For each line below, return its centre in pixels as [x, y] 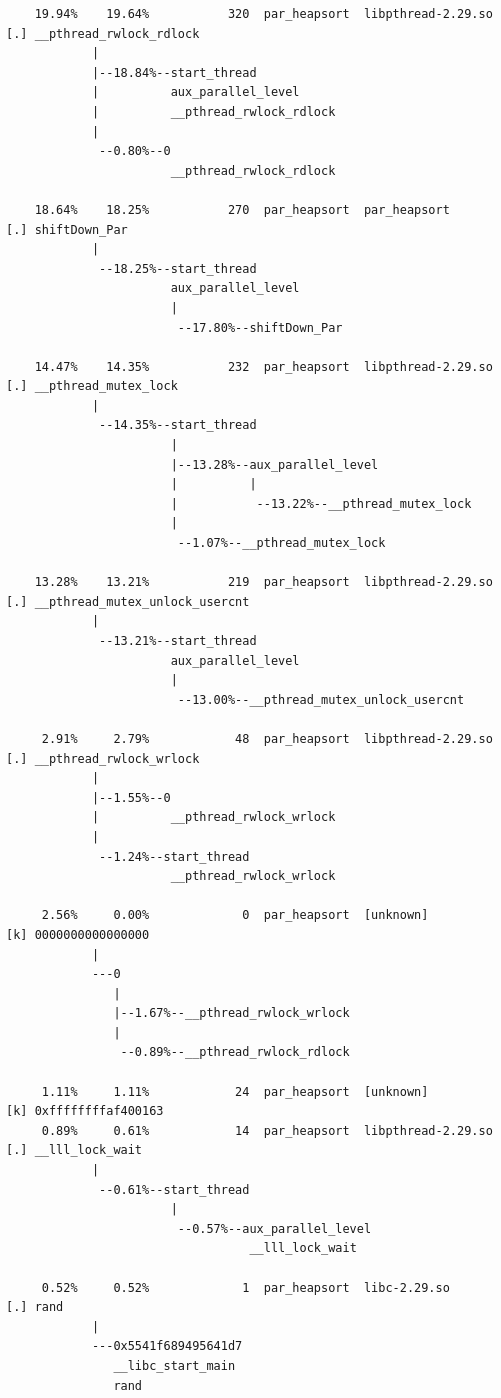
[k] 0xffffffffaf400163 [85, 1111]
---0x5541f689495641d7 [167, 1346]
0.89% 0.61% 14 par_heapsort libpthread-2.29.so [267, 1130]
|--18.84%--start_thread [174, 72]
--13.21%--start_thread [178, 641]
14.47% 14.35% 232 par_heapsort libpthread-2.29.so [263, 366]
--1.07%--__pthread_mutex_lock [281, 543]
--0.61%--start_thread [174, 1189]
